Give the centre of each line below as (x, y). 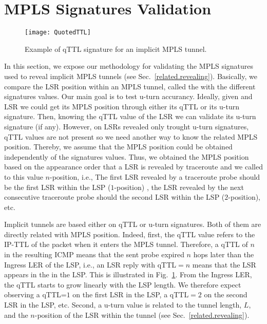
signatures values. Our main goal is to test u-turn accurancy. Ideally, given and (128, 96)
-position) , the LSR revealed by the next (179, 187)
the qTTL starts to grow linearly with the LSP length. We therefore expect (123, 284)
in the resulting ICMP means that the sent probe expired (94, 254)
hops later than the (224, 254)
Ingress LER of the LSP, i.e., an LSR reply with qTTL (90, 264)
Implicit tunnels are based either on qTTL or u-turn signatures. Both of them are (133, 224)
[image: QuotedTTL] (58, 33)
